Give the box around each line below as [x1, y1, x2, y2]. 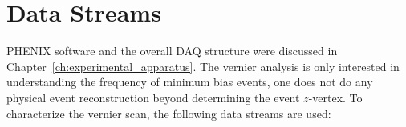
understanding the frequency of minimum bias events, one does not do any [6, 73, 373, 90]
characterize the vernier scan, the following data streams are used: [6, 105, 331, 121]
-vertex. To [308, 89, 363, 105]
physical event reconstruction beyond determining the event [6, 89, 300, 105]
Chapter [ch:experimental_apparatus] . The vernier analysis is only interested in [6, 58, 400, 74]
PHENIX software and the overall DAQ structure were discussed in [6, 42, 338, 59]
